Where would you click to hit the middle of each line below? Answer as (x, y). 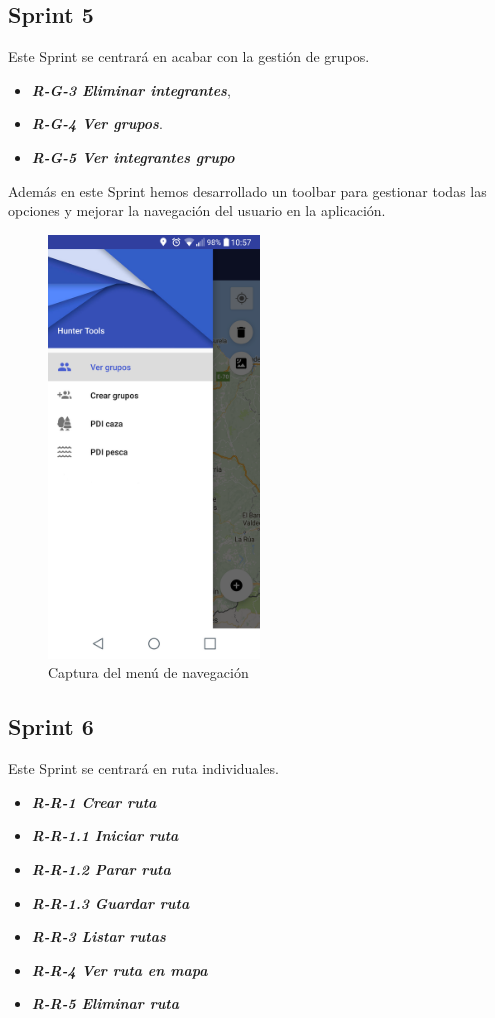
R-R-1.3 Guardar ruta (110, 902)
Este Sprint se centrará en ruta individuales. (143, 768)
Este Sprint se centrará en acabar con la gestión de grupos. (189, 56)
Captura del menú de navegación (148, 672)
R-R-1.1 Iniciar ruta (105, 835)
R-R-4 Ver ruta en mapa (119, 969)
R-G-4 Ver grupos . (97, 123)
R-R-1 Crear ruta (94, 801)
